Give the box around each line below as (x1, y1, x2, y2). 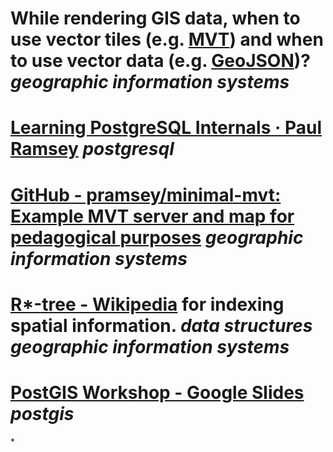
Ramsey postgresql (10, 138, 175, 161)
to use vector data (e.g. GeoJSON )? (10, 50, 311, 72)
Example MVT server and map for (10, 205, 295, 227)
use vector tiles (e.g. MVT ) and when (10, 28, 324, 51)
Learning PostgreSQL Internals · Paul (10, 117, 322, 139)
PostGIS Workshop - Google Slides (10, 381, 305, 404)
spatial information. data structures (10, 314, 313, 337)
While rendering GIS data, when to (10, 7, 301, 30)
